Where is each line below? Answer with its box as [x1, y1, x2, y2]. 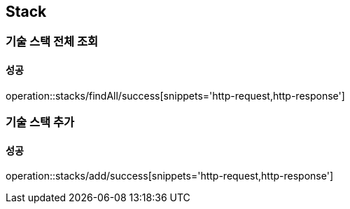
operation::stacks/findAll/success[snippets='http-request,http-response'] [6, 89, 345, 102]
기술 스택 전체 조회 [6, 34, 99, 49]
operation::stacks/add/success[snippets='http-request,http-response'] [6, 170, 333, 182]
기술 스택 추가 [6, 115, 75, 130]
